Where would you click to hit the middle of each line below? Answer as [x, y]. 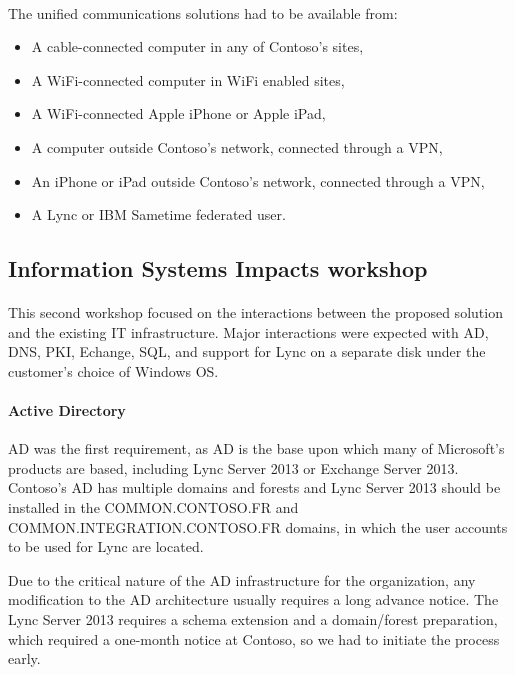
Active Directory [67, 410]
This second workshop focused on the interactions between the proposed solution [255, 312]
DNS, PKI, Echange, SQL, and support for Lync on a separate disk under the [247, 351]
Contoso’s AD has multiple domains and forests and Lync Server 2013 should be [254, 487]
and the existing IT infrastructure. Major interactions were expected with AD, [248, 331]
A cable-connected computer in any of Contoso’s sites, [197, 46]
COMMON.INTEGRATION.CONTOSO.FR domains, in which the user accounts [258, 526]
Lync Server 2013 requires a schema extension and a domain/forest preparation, [253, 619]
